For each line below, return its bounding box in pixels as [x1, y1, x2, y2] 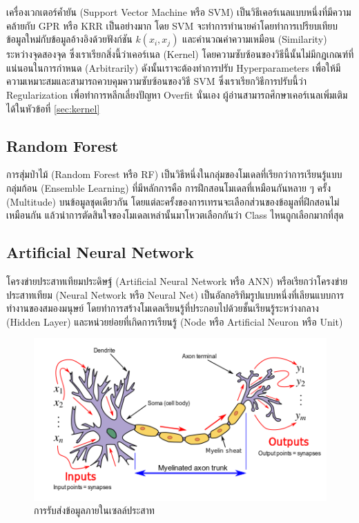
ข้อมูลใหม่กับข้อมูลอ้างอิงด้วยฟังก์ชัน [6, 32, 133, 46]
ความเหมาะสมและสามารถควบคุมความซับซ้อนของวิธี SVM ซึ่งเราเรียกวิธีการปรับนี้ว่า [6, 74, 307, 88]
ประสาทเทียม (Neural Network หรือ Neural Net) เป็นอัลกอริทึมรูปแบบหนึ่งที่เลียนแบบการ [6, 287, 345, 302]
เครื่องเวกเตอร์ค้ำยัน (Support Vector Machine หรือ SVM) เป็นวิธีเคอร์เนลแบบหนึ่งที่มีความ [6, 5, 351, 19]
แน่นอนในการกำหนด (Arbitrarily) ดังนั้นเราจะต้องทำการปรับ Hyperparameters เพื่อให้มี [6, 60, 341, 75]
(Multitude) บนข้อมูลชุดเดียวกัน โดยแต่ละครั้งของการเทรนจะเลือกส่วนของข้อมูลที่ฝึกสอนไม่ [6, 194, 340, 208]
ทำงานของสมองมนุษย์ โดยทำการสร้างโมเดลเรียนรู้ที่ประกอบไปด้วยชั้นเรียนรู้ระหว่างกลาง [6, 301, 319, 315]
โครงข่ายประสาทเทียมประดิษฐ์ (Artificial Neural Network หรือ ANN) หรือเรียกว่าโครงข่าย [6, 273, 348, 288]
